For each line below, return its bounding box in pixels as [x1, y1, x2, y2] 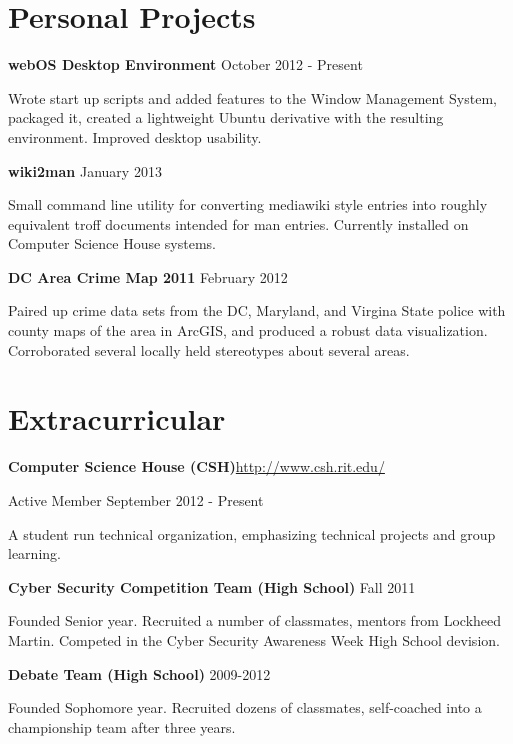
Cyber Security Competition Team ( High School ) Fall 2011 [8, 576, 416, 597]
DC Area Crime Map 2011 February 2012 [8, 266, 288, 287]
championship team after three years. [8, 716, 236, 737]
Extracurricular [8, 398, 226, 439]
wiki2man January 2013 [8, 160, 162, 181]
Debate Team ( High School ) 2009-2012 [8, 663, 271, 684]
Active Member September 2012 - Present [8, 489, 264, 510]
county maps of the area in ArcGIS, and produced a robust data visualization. [8, 320, 488, 341]
